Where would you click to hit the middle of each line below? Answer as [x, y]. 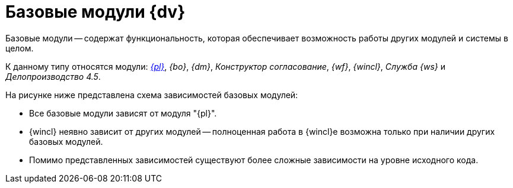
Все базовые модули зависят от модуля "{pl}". [123, 113]
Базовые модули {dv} [95, 12]
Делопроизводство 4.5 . [53, 76]
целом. [20, 48]
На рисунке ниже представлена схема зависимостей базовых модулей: [152, 95]
